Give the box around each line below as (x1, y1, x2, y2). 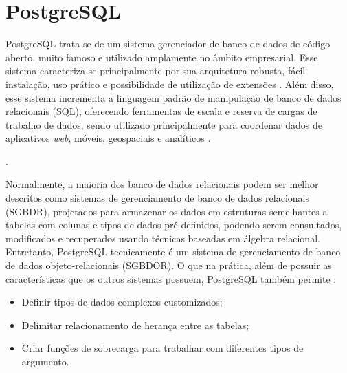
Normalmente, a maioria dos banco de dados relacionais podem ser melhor (5, 177, 319, 191)
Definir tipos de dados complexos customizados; (21, 295, 223, 309)
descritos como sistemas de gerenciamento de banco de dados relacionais (5, 191, 309, 205)
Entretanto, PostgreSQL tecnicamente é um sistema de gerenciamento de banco (5, 244, 341, 259)
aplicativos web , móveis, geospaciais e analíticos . (5, 131, 211, 145)
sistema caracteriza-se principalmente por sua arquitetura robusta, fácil (5, 63, 306, 78)
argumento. (21, 354, 69, 368)
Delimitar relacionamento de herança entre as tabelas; (21, 317, 249, 332)
